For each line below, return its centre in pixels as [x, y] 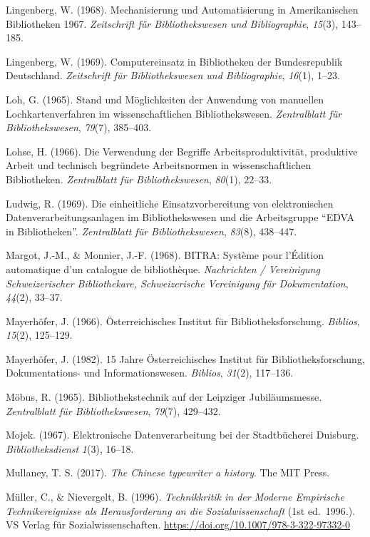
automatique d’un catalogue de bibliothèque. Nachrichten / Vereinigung [163, 268]
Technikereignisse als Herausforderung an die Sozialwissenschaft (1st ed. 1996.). [181, 510]
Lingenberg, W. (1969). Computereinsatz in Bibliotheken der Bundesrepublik [174, 61]
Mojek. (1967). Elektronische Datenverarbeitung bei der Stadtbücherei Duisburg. [183, 435]
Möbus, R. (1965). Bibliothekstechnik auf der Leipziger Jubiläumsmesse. [164, 397]
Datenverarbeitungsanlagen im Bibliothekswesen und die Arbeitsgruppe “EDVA [180, 217]
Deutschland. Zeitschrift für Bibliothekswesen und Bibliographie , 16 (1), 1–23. [173, 75]
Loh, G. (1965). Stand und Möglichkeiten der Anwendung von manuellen [165, 99]
